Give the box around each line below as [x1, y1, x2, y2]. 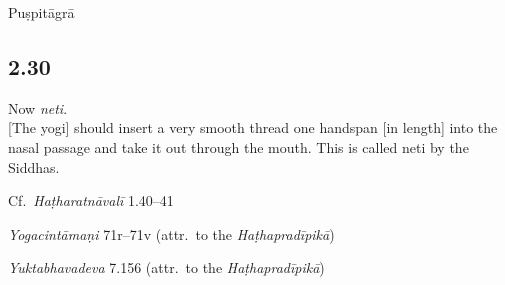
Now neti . [8, 97, 68, 118]
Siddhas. [8, 156, 60, 177]
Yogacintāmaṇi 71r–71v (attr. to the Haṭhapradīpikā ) [8, 223, 335, 244]
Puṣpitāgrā [8, 2, 75, 22]
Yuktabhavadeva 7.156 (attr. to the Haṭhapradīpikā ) [8, 257, 325, 278]
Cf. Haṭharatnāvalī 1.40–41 [8, 190, 174, 211]
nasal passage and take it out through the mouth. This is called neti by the [8, 136, 469, 157]
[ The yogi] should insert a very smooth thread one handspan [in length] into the [8, 117, 498, 138]
